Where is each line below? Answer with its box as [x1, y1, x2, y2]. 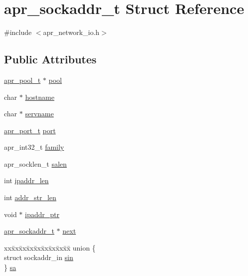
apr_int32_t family [4, 142, 64, 152]
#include [4, 27, 32, 37]
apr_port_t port [4, 125, 56, 135]
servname [25, 108, 54, 119]
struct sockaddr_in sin [4, 252, 73, 263]
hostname [25, 91, 54, 102]
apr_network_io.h [43, 27, 100, 37]
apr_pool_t [4, 74, 41, 85]
